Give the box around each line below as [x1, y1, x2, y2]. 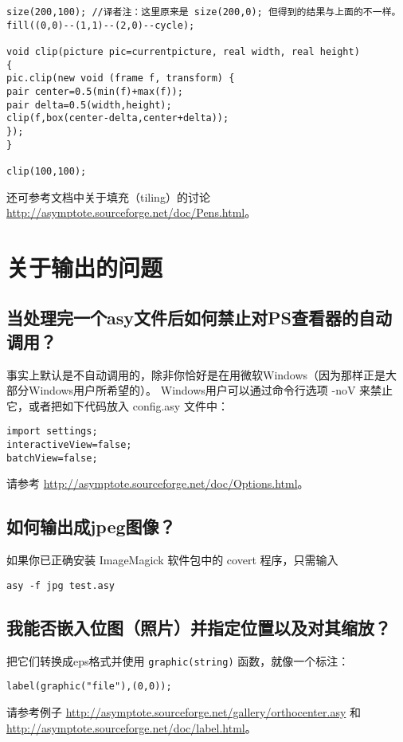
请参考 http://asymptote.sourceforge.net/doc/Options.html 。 [6, 475, 309, 492]
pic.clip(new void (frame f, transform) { [6, 73, 235, 84]
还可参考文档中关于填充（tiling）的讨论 [6, 188, 210, 205]
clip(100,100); [6, 165, 87, 177]
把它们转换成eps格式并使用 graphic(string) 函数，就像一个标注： [6, 652, 350, 669]
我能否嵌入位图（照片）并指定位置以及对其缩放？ [6, 614, 391, 639]
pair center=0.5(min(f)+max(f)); [6, 85, 183, 97]
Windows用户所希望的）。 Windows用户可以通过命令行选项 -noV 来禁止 [28, 382, 393, 398]
